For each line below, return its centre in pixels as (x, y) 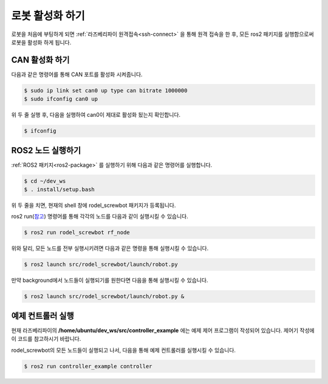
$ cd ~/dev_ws (45, 181)
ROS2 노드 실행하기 (46, 150)
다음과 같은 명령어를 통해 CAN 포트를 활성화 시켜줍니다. (77, 74)
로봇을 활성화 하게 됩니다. (41, 42)
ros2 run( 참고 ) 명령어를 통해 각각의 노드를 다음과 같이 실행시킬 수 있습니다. (100, 217)
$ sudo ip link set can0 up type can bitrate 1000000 (106, 90)
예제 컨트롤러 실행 (43, 316)
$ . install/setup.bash (60, 190)
